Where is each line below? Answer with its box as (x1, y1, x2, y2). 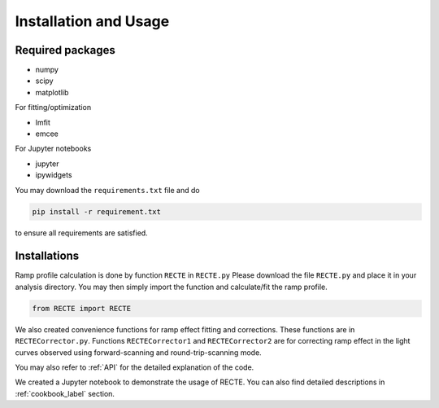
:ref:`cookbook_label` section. (15, 388, 115, 398)
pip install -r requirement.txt (32, 207, 162, 216)
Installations (15, 249, 80, 263)
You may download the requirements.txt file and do (15, 185, 200, 195)
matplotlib (35, 87, 69, 97)
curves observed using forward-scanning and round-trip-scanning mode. (15, 347, 262, 358)
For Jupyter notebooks (15, 143, 92, 154)
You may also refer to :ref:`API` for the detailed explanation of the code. (15, 362, 254, 372)
